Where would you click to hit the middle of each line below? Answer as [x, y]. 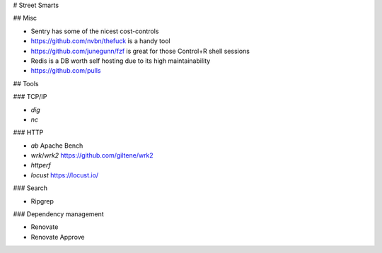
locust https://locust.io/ [65, 175]
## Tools [26, 83]
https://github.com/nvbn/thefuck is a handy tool [100, 41]
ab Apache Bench [57, 146]
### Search [30, 188]
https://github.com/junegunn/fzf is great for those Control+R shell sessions [140, 51]
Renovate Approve [58, 237]
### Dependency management [58, 214]
